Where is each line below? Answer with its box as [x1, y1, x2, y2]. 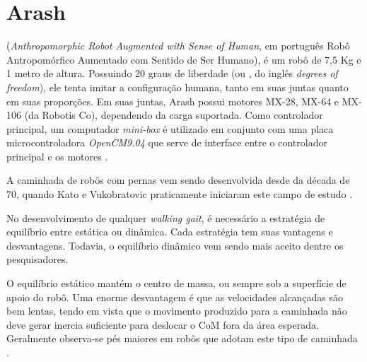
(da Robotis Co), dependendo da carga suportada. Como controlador [24, 107, 323, 122]
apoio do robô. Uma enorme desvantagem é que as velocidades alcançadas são [6, 289, 344, 304]
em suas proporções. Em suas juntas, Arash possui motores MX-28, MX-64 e [6, 93, 339, 108]
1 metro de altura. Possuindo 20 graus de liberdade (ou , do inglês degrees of [6, 66, 338, 81]
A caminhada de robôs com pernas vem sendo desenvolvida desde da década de [6, 173, 350, 187]
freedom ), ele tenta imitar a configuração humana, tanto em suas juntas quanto [6, 79, 349, 94]
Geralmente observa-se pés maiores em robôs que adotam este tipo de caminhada [6, 331, 358, 346]
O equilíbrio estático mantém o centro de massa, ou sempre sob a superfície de [6, 276, 346, 291]
